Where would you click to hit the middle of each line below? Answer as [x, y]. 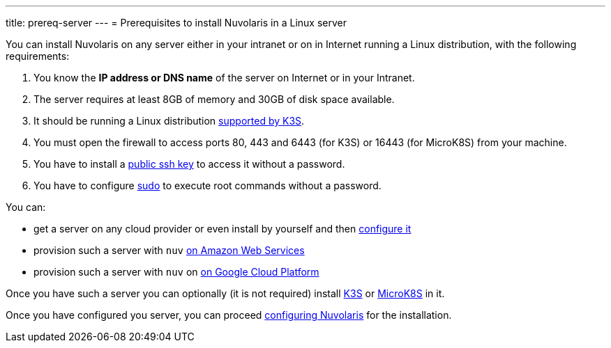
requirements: [38, 56]
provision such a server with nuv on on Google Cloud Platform [176, 272]
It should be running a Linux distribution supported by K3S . [169, 121]
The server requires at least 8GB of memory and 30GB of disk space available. [214, 99]
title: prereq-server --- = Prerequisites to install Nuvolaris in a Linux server [176, 23]
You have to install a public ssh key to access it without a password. [189, 164]
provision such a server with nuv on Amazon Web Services [169, 250]
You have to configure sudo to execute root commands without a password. [208, 185]
